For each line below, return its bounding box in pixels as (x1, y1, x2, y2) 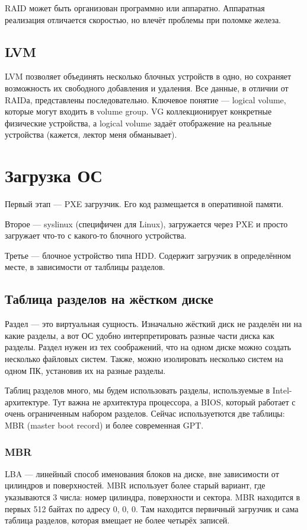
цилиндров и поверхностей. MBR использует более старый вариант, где (5, 479, 266, 491)
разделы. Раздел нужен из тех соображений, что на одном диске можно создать (5, 341, 291, 353)
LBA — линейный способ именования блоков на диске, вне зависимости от (5, 467, 279, 480)
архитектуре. (5, 395, 50, 408)
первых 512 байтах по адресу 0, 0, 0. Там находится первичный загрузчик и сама (5, 502, 299, 515)
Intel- (272, 384, 292, 396)
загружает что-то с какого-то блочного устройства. (5, 229, 187, 242)
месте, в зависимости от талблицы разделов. (5, 261, 165, 273)
